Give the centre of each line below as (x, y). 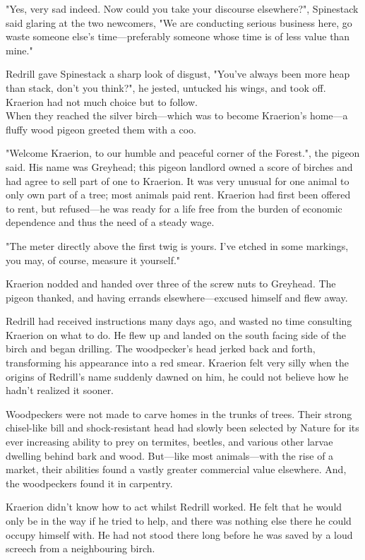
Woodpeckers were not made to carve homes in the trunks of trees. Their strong (179, 413)
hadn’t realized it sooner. (60, 390)
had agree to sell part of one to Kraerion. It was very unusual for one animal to (178, 180)
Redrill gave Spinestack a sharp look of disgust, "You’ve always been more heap (178, 74)
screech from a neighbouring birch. (80, 548)
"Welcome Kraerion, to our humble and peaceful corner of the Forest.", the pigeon (183, 153)
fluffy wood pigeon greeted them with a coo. (101, 129)
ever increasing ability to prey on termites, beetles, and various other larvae (169, 442)
